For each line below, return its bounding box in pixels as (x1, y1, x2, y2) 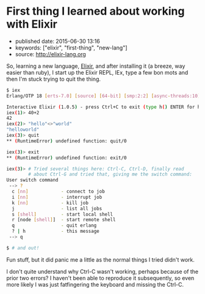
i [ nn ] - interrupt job (12, 194, 103, 200)
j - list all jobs (12, 205, 103, 211)
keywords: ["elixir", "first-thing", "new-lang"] (15, 44, 128, 51)
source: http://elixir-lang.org (15, 50, 87, 57)
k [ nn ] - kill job (12, 200, 88, 206)
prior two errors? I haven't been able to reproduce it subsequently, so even (6, 274, 195, 282)
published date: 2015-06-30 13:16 (15, 37, 101, 45)
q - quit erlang (12, 222, 97, 229)
